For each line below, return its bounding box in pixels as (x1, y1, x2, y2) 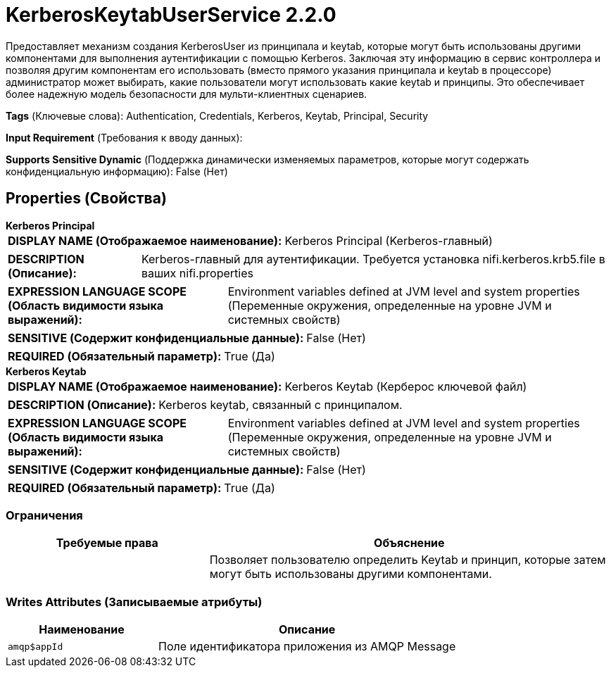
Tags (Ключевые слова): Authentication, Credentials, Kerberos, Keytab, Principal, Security (6, 109, 429, 122)
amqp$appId (8, 641, 63, 652)
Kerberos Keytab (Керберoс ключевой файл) (284, 379, 527, 394)
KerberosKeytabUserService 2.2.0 (6, 3, 336, 27)
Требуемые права (56, 536, 158, 551)
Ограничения (6, 508, 83, 522)
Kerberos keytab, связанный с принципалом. (158, 397, 403, 412)
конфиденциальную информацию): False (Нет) (6, 165, 228, 177)
